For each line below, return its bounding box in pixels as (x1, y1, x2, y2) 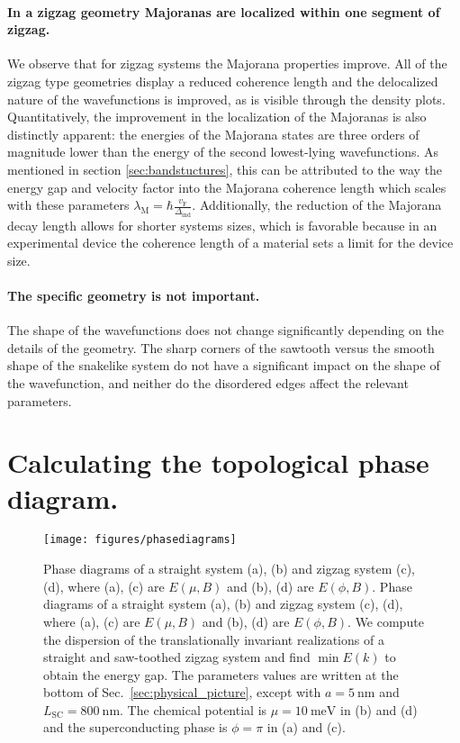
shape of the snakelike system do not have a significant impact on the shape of (7, 356, 440, 375)
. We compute (347, 612, 424, 630)
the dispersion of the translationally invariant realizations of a (43, 630, 384, 648)
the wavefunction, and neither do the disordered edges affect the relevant (7, 373, 409, 392)
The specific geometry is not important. (7, 285, 260, 304)
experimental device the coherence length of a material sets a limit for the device (7, 233, 454, 252)
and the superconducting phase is (43, 718, 228, 737)
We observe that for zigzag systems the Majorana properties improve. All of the (7, 54, 447, 73)
